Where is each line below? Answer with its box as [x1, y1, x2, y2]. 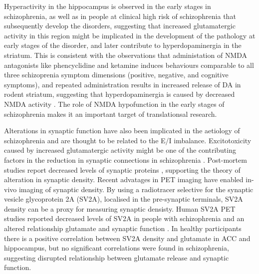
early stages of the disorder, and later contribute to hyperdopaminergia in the [4, 40, 242, 50]
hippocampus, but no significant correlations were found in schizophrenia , [4, 243, 229, 253]
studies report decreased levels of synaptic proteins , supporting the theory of [4, 164, 241, 175]
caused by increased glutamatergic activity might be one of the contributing [4, 145, 236, 155]
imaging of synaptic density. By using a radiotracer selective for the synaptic [18, 184, 254, 194]
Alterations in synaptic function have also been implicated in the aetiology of [4, 125, 240, 136]
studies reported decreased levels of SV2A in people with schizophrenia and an [4, 213, 245, 224]
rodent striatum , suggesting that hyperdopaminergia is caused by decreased [4, 89, 235, 99]
